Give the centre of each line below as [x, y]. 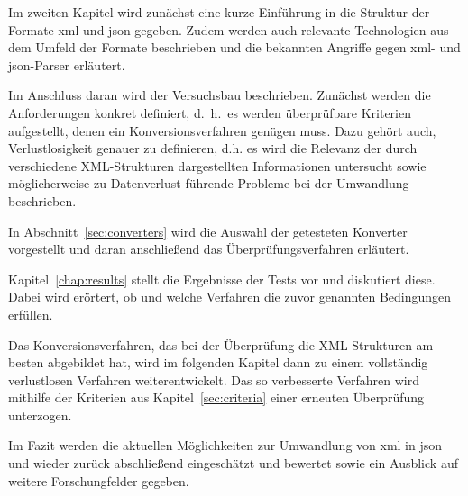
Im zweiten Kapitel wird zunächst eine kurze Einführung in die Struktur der [219, 12]
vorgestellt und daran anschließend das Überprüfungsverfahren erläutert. [209, 249]
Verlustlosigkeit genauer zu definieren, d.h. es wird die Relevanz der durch [213, 148]
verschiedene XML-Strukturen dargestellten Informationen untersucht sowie [217, 165]
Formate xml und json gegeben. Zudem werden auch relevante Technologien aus [229, 29]
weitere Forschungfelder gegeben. [99, 480]
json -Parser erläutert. [67, 64]
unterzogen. [40, 415]
